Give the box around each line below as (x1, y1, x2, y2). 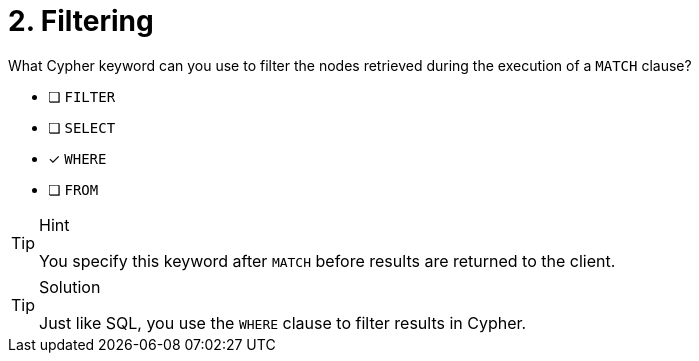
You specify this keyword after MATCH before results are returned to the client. (39, 250, 616, 271)
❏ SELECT (48, 118, 116, 136)
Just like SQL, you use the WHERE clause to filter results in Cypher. (39, 312, 527, 333)
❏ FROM (48, 180, 99, 198)
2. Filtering (8, 4, 154, 38)
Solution (39, 276, 101, 297)
